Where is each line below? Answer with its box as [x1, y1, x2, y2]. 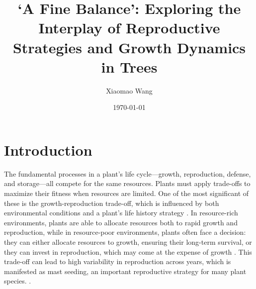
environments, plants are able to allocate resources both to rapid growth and [4, 217, 238, 227]
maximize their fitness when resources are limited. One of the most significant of [4, 188, 249, 198]
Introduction [4, 139, 92, 160]
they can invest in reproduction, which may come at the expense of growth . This [4, 246, 252, 257]
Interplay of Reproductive [38, 17, 220, 38]
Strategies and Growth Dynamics [12, 37, 246, 57]
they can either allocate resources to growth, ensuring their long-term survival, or [4, 236, 252, 247]
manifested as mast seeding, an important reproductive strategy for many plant [4, 266, 247, 276]
